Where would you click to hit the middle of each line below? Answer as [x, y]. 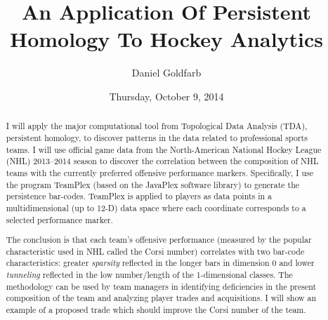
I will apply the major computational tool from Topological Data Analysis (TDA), [157, 126]
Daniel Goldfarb [166, 73]
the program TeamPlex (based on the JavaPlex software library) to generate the [153, 184]
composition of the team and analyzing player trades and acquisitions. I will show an [161, 298]
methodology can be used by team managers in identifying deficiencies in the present [161, 286]
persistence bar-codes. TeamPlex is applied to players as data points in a [139, 196]
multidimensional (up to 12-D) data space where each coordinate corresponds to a [156, 207]
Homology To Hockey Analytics [166, 39]
